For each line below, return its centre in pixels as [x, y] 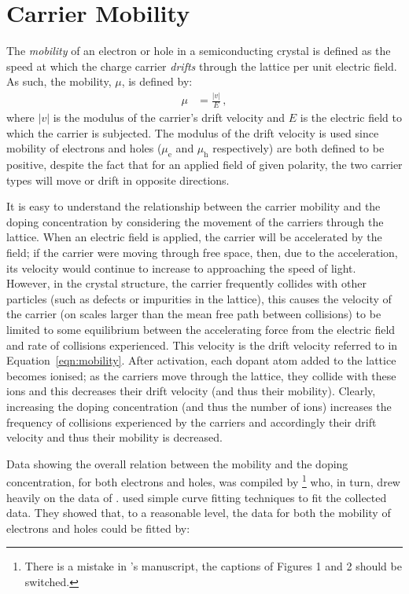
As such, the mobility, [59, 81]
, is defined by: [157, 81]
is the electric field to [351, 117]
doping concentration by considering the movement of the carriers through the [195, 221]
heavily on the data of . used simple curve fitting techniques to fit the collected [197, 497]
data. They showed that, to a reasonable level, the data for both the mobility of [199, 513]
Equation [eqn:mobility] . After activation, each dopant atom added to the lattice [201, 360]
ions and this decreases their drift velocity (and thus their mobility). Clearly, [191, 391]
